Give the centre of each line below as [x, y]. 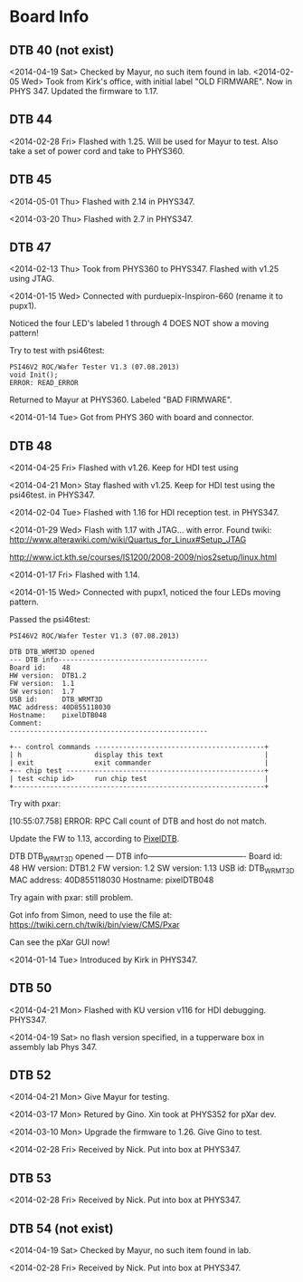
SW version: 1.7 [42, 692]
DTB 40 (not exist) [62, 50]
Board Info [49, 17]
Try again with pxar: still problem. [71, 897]
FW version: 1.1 [42, 684]
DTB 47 [30, 248]
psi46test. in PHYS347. [52, 495]
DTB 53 [31, 1178]
